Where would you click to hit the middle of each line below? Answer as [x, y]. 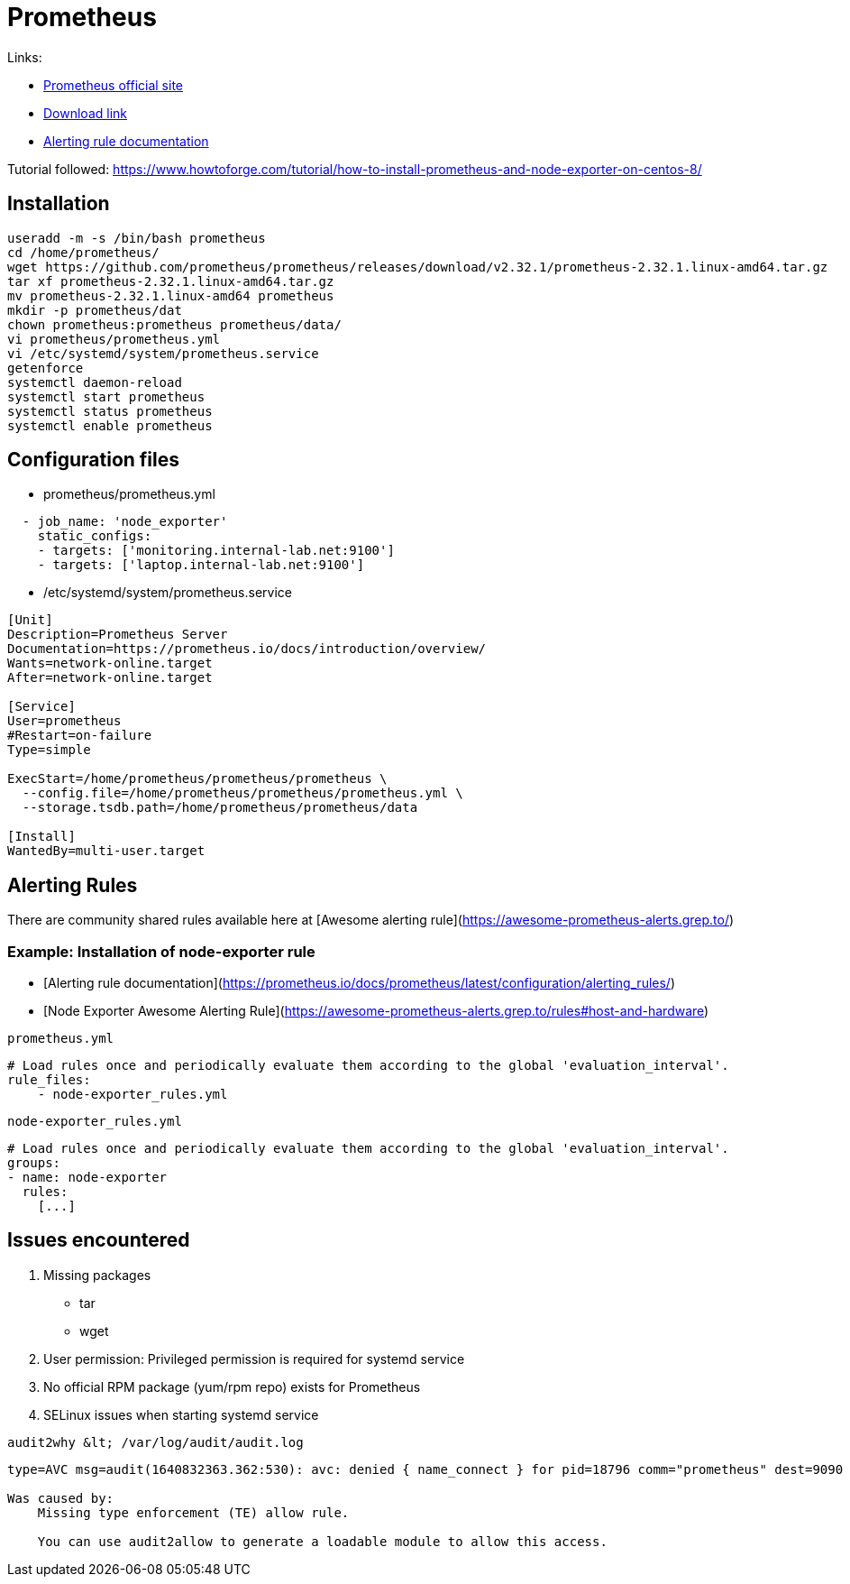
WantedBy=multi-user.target [106, 851]
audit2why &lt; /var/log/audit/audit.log [155, 1442]
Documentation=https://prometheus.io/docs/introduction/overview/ [247, 649]
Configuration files [93, 460]
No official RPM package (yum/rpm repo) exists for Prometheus [232, 1386]
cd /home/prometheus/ [83, 252]
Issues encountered [99, 1240]
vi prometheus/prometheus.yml [114, 339]
